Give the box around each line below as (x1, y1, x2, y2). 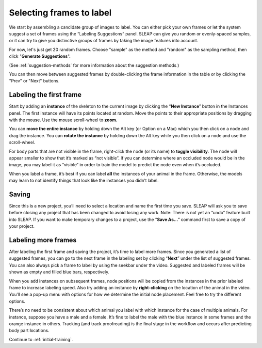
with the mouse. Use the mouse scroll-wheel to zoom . (9, 117, 117, 123)
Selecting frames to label (9, 7, 112, 18)
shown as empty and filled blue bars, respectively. (9, 269, 110, 275)
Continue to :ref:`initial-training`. (9, 336, 73, 342)
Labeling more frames (9, 236, 77, 244)
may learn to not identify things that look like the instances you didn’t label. (9, 177, 159, 184)
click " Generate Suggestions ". (9, 53, 71, 59)
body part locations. (9, 328, 49, 333)
